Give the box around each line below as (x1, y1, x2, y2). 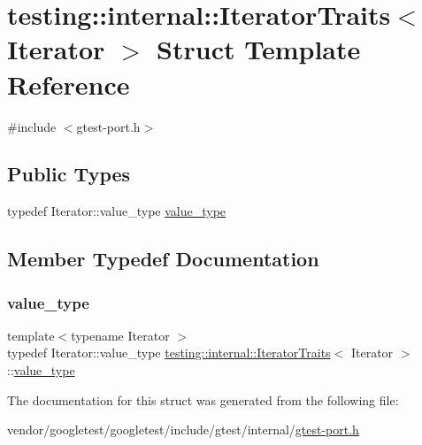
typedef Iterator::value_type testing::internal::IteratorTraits (7, 343, 331, 362)
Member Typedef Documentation (7, 245, 319, 272)
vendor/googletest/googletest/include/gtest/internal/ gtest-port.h (7, 420, 359, 439)
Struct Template (157, 31, 361, 67)
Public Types (7, 160, 131, 188)
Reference (7, 65, 130, 102)
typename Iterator (71, 326, 170, 344)
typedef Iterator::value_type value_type (7, 202, 226, 220)
